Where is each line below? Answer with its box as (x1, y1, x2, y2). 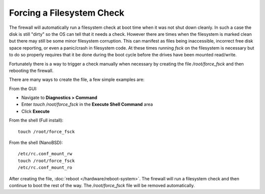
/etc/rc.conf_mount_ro (18, 165, 73, 170)
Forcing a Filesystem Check (9, 7, 125, 18)
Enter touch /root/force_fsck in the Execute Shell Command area (21, 101, 153, 107)
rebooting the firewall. (9, 68, 53, 73)
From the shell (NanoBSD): (9, 140, 63, 145)
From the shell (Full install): (9, 118, 64, 123)
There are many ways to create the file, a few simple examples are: (9, 76, 145, 83)
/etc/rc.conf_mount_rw (18, 151, 73, 157)
